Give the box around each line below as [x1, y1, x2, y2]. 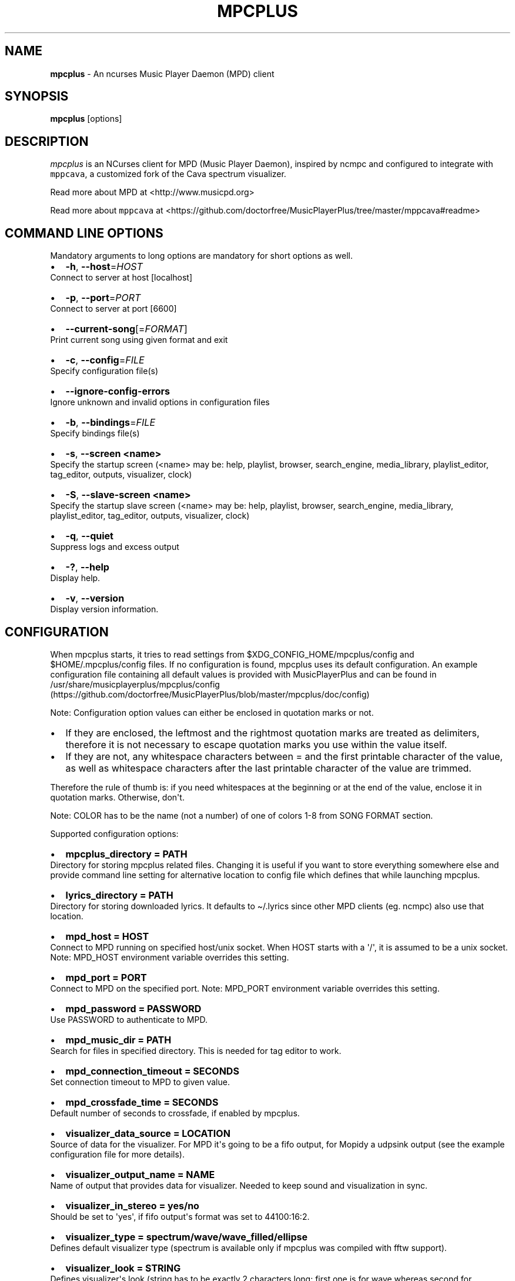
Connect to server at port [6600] [50, 303, 177, 314]
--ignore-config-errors [65, 385, 170, 398]
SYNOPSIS [5, 89, 69, 104]
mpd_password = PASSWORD [65, 1002, 202, 1015]
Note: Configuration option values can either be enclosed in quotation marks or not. [50, 707, 374, 718]
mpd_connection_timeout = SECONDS [65, 1065, 239, 1077]
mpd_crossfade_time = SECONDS [65, 1096, 219, 1108]
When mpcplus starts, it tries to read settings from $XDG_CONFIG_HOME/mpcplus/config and [50, 649, 414, 659]
